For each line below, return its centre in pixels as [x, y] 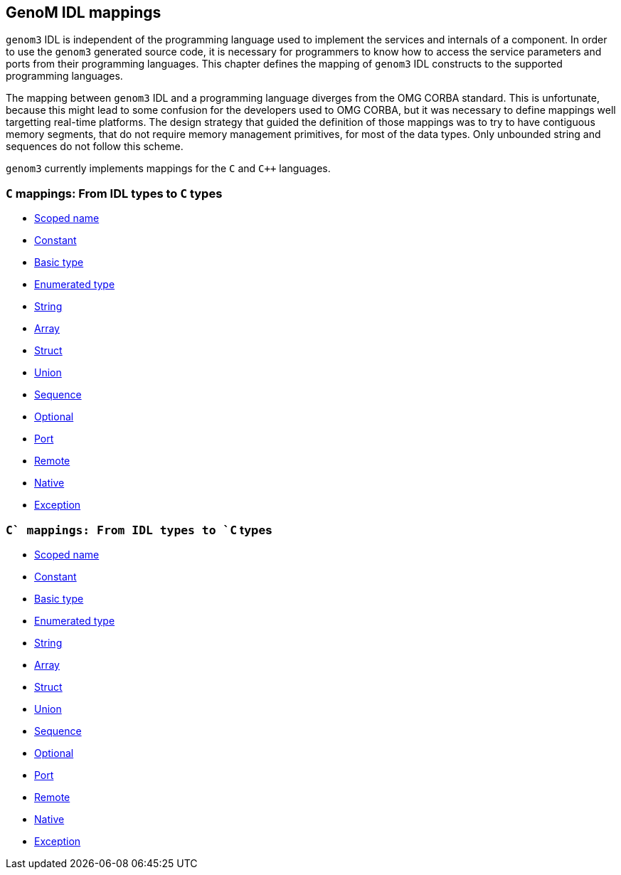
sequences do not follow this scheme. [95, 147]
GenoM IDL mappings [84, 12]
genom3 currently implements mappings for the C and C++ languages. [168, 169]
